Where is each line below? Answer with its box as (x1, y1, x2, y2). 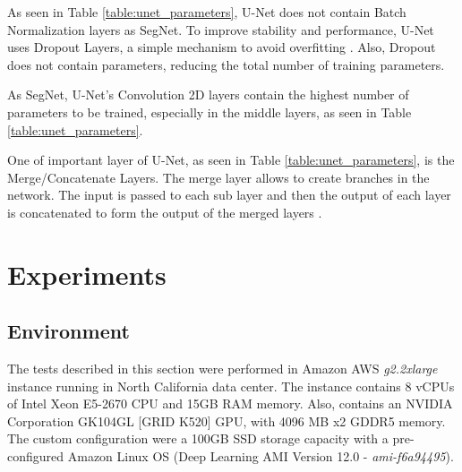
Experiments (7, 255, 167, 292)
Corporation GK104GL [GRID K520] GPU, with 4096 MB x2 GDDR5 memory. (7, 411, 446, 430)
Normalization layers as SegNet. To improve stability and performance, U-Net (7, 20, 434, 39)
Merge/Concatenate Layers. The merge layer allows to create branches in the (7, 167, 430, 186)
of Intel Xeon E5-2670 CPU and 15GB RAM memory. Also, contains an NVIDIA (7, 394, 453, 413)
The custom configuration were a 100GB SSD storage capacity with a (7, 429, 389, 448)
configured (7, 447, 64, 466)
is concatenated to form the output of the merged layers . (7, 202, 322, 221)
